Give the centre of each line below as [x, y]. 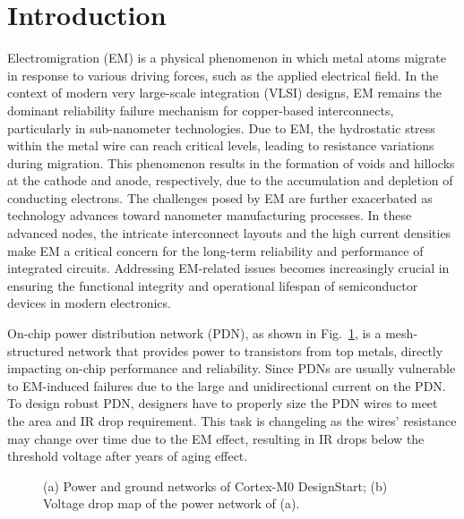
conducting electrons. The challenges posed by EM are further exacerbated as [220, 197]
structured [36, 350]
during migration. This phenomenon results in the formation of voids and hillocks [231, 162]
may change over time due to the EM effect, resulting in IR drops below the [216, 438]
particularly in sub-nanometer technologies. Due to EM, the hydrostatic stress [221, 128]
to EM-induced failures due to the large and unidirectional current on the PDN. [227, 385]
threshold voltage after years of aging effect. [128, 456]
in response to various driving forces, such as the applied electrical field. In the [223, 75]
